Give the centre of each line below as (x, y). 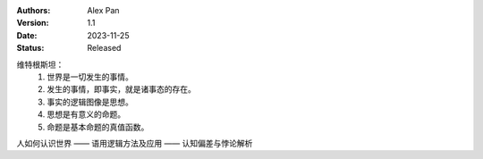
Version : (33, 23)
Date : (27, 35)
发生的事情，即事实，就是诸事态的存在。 (121, 89)
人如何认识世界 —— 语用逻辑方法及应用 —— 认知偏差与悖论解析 (135, 143)
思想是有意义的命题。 (86, 114)
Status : (30, 48)
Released (104, 48)
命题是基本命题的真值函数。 (98, 127)
